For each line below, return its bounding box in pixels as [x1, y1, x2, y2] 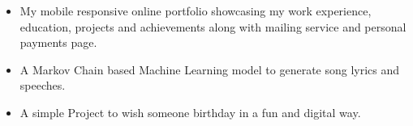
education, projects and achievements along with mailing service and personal [19, 18, 407, 35]
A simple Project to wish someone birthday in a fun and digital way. [19, 103, 361, 120]
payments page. [19, 34, 97, 51]
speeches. [19, 77, 66, 94]
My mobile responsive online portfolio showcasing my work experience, [19, 2, 372, 19]
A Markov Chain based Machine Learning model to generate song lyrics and [19, 61, 400, 78]
